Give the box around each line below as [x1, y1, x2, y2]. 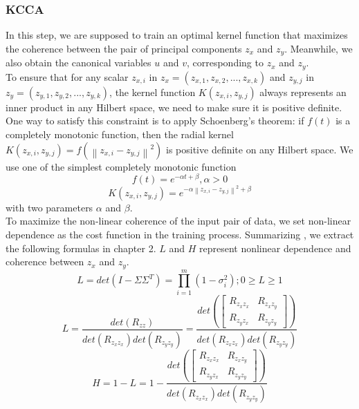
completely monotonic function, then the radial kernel [6, 126, 234, 141]
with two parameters [6, 200, 93, 214]
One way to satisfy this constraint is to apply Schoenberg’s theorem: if [6, 113, 304, 128]
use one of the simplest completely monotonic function [6, 159, 237, 173]
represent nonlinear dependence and [199, 240, 351, 255]
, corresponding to [186, 55, 264, 70]
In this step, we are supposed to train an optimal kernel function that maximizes [6, 28, 348, 42]
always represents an [259, 84, 347, 99]
